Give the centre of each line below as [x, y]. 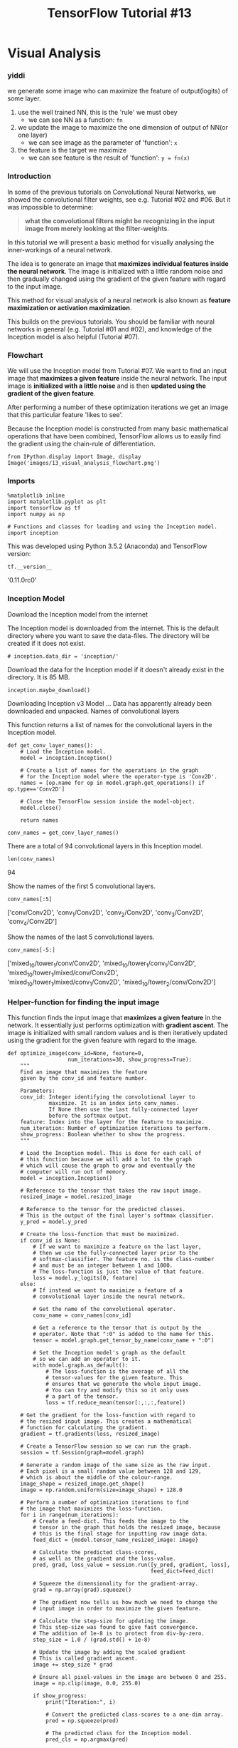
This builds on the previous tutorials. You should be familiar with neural [111, 322]
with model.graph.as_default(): [81, 1365]
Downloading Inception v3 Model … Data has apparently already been [109, 703]
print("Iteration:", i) [80, 1702]
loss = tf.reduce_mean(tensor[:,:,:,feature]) [115, 1402]
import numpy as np [36, 515]
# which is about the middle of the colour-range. [97, 1477]
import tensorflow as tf [44, 508]
